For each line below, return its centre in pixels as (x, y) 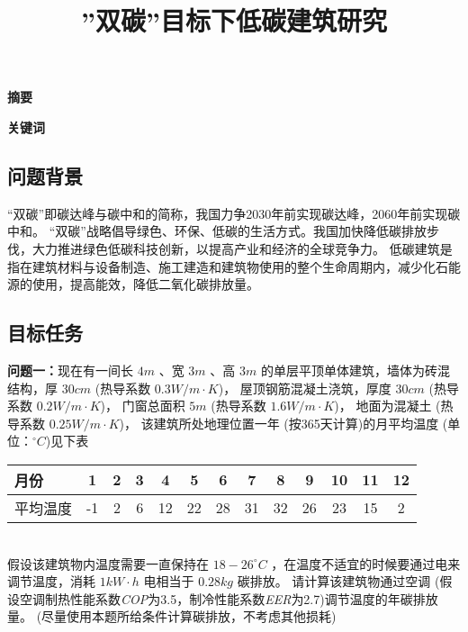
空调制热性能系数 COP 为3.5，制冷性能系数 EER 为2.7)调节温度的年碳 (216, 598)
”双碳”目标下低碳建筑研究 (234, 20)
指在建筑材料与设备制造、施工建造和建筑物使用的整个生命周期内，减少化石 (228, 266)
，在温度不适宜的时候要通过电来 (366, 563)
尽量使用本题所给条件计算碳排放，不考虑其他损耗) (189, 616)
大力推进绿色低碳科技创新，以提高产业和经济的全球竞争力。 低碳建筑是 (242, 248)
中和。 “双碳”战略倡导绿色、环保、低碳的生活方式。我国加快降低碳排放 (217, 231)
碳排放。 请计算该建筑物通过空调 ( (338, 581)
